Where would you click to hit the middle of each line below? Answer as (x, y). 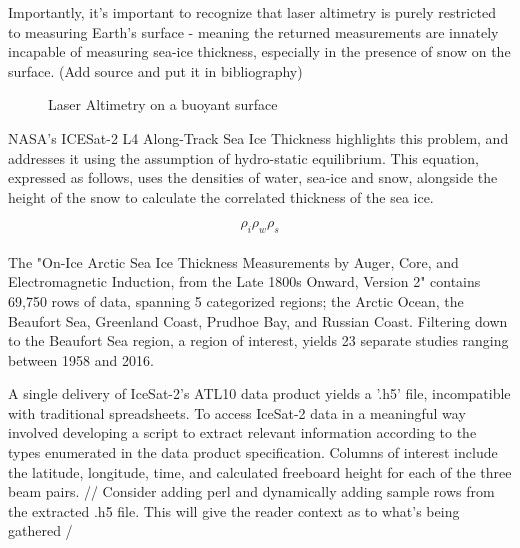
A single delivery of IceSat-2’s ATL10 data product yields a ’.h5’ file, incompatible (259, 393)
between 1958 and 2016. (81, 359)
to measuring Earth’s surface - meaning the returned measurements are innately (253, 31)
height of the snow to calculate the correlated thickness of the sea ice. (221, 196)
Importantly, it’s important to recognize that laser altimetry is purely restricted (252, 12)
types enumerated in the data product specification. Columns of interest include (253, 452)
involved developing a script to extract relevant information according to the (242, 432)
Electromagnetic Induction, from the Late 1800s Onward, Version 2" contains (244, 281)
